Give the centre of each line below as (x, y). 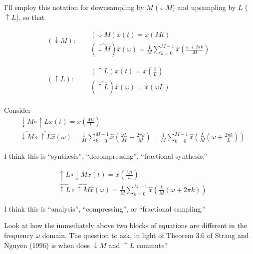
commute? (152, 245)
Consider (17, 110)
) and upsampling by (204, 7)
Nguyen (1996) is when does (47, 245)
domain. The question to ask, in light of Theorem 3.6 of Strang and (145, 235)
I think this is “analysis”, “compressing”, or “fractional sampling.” (105, 208)
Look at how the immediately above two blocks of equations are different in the (126, 225)
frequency (19, 235)
